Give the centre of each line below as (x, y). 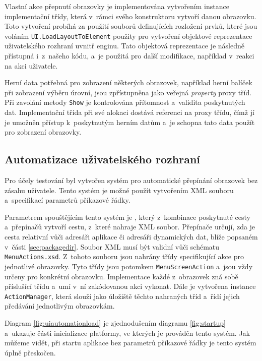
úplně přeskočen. (30, 352)
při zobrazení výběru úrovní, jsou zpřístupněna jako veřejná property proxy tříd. (128, 92)
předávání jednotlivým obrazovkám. (60, 306)
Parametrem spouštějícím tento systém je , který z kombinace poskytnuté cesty (127, 217)
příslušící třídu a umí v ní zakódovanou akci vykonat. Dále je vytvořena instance (130, 286)
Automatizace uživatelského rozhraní (103, 159)
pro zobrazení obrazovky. (43, 132)
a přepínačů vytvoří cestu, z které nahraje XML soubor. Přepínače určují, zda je (130, 227)
